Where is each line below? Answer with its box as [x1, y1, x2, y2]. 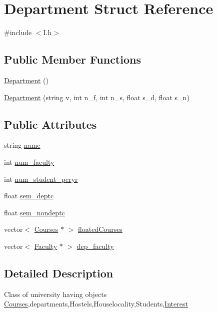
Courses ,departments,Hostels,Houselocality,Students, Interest [4, 298, 188, 309]
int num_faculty [4, 156, 54, 167]
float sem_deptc [4, 190, 54, 201]
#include [4, 27, 32, 38]
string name [4, 140, 40, 150]
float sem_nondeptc [4, 207, 65, 217]
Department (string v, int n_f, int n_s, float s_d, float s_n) [4, 92, 189, 102]
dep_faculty [76, 240, 114, 251]
